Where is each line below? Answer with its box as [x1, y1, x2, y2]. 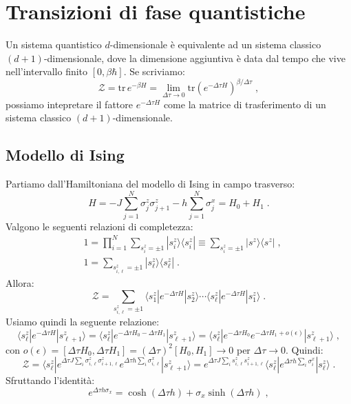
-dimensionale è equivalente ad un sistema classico [109, 37, 321, 52]
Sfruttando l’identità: [6, 373, 95, 387]
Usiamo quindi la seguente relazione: [6, 314, 160, 328]
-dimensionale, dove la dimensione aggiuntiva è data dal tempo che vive [43, 50, 345, 65]
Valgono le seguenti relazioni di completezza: [6, 219, 193, 233]
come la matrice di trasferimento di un [163, 97, 326, 111]
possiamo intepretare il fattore [6, 97, 133, 111]
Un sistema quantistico [6, 37, 102, 52]
